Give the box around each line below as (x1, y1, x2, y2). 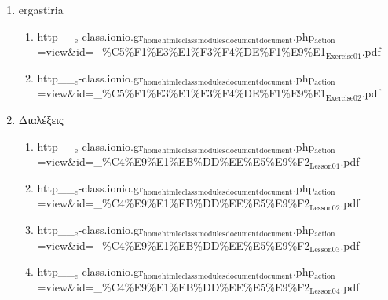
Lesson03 (309, 245, 340, 254)
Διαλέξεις (18, 111, 64, 127)
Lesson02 (309, 203, 340, 212)
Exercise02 (325, 93, 361, 102)
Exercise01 (325, 52, 361, 60)
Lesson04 (309, 287, 340, 296)
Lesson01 (309, 162, 340, 170)
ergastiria (18, 2, 64, 17)
